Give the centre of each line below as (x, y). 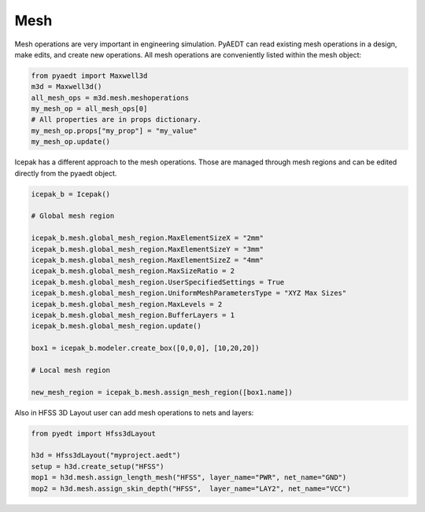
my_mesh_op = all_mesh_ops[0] (89, 109)
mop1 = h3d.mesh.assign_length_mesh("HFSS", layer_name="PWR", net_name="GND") (189, 477)
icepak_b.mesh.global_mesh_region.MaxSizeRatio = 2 (133, 271)
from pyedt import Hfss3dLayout (94, 433)
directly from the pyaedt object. (66, 173)
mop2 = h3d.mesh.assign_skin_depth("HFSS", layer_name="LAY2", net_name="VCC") (191, 488)
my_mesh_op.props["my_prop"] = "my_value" (114, 131)
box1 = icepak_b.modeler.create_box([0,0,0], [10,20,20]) (145, 348)
